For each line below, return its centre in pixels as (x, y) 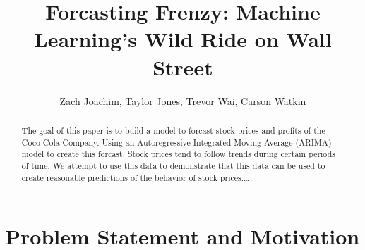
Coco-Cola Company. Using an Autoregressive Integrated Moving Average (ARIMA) (176, 142)
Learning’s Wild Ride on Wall (183, 39)
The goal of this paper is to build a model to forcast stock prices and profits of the (173, 130)
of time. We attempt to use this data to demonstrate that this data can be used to (173, 165)
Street (183, 67)
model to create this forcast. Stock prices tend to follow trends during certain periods (178, 154)
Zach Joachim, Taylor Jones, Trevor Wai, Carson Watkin (183, 100)
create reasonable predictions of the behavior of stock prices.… (135, 177)
